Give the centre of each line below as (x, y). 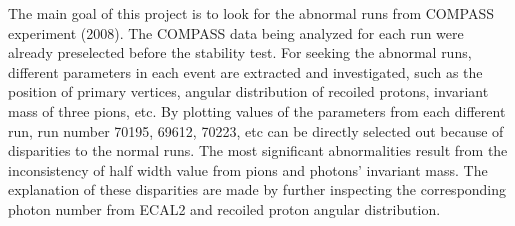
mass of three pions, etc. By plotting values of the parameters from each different (257, 110)
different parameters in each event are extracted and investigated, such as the (245, 71)
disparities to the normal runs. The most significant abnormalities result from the (258, 150)
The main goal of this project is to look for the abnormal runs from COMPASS (251, 13)
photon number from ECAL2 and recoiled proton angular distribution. (224, 208)
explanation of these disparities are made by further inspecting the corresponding (257, 189)
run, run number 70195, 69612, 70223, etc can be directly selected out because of (256, 130)
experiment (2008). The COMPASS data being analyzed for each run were (236, 32)
